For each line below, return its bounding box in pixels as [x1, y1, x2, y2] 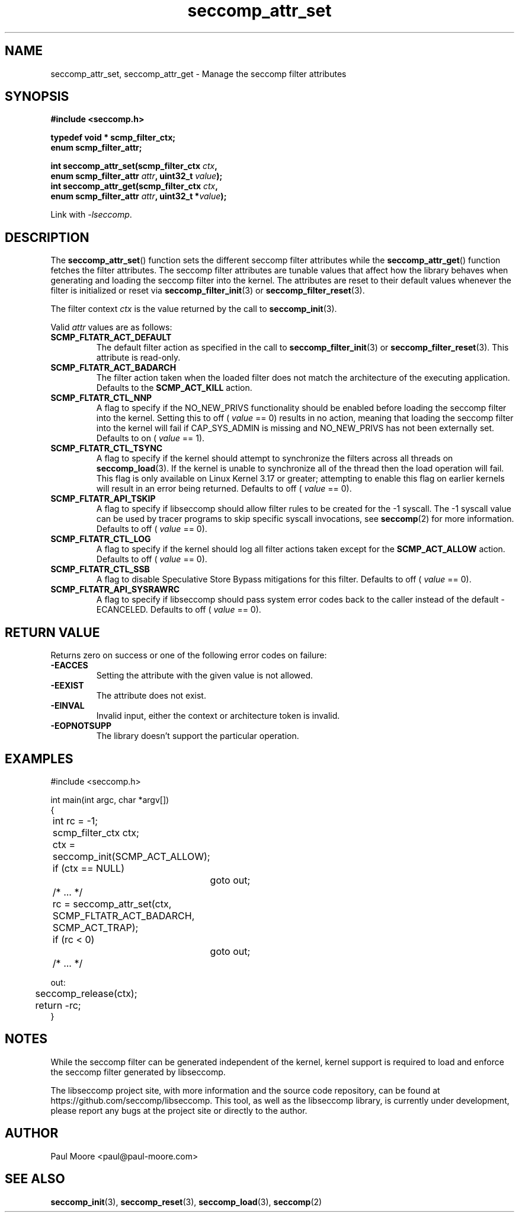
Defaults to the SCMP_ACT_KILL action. [96, 383, 252, 393]
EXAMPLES [5, 751, 73, 766]
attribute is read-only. [96, 352, 181, 363]
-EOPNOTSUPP [50, 721, 112, 731]
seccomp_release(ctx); [35, 987, 137, 999]
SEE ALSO [5, 1171, 65, 1187]
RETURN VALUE [5, 625, 100, 640]
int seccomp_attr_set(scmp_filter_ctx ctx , [50, 161, 217, 171]
